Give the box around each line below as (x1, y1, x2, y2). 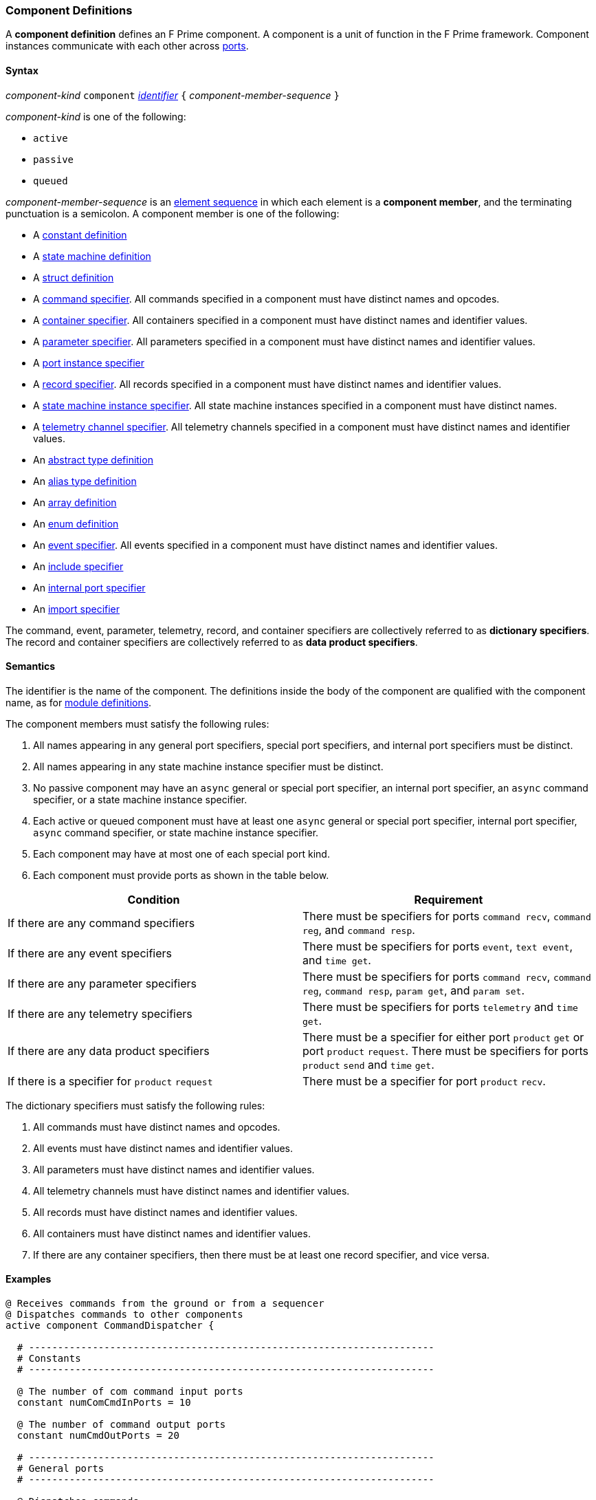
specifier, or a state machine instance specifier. (33, 793, 247, 805)
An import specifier (33, 602, 120, 615)
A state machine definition (33, 250, 151, 262)
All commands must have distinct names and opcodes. (33, 1120, 280, 1133)
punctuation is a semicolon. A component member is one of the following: (5, 207, 340, 219)
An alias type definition (33, 475, 137, 487)
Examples (5, 1273, 52, 1285)
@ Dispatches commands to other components (5, 1309, 243, 1320)
